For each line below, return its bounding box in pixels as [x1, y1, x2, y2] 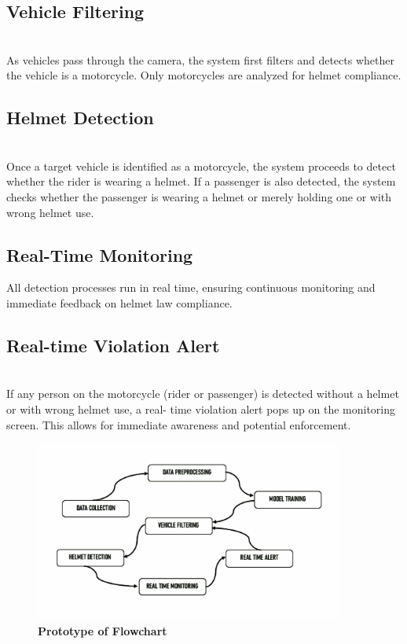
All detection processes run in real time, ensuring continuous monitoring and [6, 279, 376, 296]
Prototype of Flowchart [38, 622, 167, 638]
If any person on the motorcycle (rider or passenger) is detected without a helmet [6, 385, 399, 402]
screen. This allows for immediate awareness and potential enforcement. [6, 416, 351, 432]
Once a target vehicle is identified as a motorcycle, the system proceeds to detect [6, 157, 396, 174]
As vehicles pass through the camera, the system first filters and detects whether [6, 51, 394, 68]
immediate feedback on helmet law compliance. [6, 294, 233, 311]
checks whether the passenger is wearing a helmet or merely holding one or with [6, 188, 392, 204]
